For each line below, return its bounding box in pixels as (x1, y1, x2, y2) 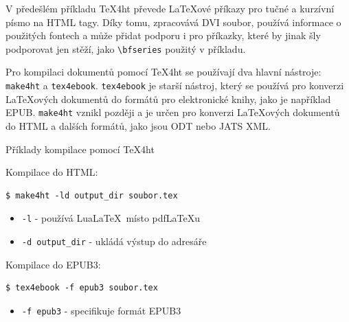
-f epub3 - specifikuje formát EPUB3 (21, 303, 181, 317)
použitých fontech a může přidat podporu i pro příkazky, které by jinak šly (5, 28, 321, 43)
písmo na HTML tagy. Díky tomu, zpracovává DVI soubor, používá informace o (5, 14, 341, 29)
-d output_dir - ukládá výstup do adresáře (21, 233, 207, 248)
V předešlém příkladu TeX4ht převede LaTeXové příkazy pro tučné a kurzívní (5, 1, 335, 15)
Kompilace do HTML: (5, 165, 98, 179)
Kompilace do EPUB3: (5, 257, 101, 271)
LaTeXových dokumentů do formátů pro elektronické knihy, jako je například (5, 91, 331, 106)
